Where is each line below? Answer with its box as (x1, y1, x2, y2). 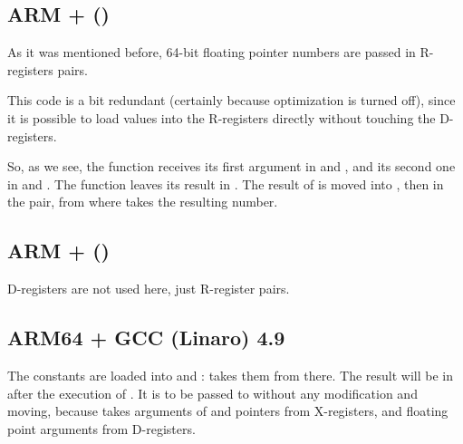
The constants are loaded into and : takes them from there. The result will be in (7, 365, 453, 384)
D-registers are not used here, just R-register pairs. (7, 279, 290, 298)
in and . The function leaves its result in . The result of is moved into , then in (7, 174, 444, 193)
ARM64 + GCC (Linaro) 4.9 (7, 323, 285, 352)
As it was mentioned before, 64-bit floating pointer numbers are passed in (7, 43, 416, 62)
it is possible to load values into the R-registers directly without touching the (7, 108, 436, 127)
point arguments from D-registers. (7, 419, 196, 438)
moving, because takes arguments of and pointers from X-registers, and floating (7, 401, 449, 420)
